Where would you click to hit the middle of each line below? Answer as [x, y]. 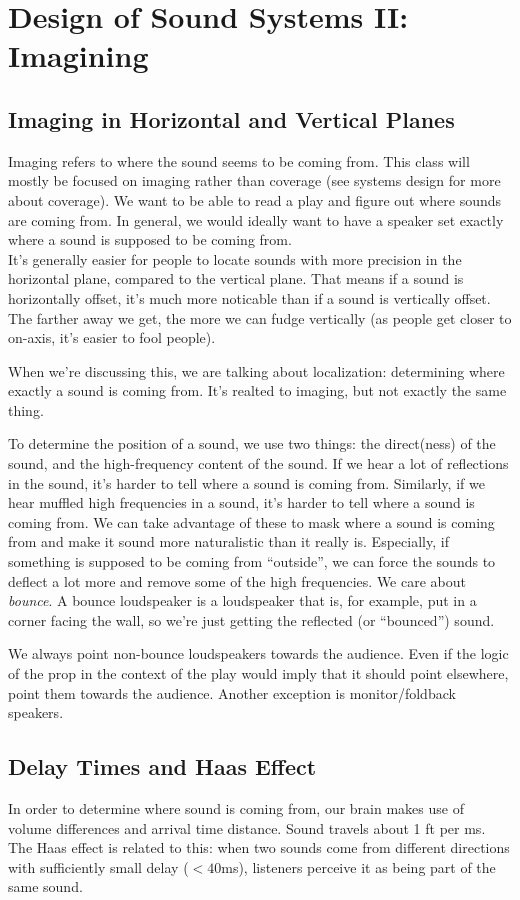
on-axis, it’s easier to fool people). [112, 337]
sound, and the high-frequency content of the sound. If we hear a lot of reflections [258, 463]
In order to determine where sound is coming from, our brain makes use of [236, 808]
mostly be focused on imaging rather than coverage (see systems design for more [254, 180]
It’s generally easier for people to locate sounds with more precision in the [235, 258]
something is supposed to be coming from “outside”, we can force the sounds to [252, 561]
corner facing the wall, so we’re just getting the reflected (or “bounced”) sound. [251, 619]
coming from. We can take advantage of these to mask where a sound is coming [251, 521]
